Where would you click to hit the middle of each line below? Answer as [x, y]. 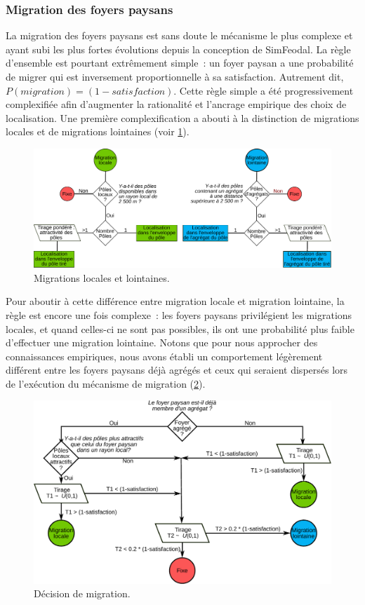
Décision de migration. [82, 593]
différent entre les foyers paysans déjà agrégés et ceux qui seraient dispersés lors [177, 370]
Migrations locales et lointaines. [102, 277]
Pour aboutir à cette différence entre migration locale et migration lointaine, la [175, 301]
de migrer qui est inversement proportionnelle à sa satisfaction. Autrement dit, [175, 76]
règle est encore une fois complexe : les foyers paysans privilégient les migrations [179, 314]
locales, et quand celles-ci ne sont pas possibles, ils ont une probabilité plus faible [180, 328]
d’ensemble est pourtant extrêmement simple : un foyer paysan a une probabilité [180, 63]
